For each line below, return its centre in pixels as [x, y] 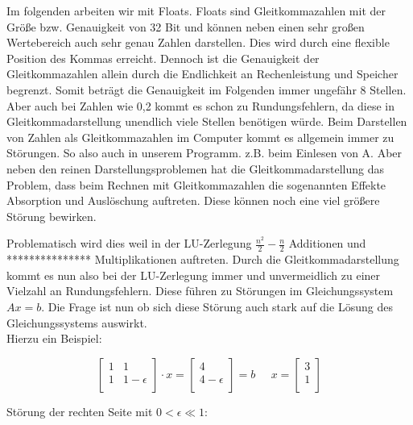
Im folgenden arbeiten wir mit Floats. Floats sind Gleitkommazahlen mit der [196, 10]
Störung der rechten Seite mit [80, 411]
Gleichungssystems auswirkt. [77, 322]
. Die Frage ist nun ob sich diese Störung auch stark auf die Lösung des [217, 306]
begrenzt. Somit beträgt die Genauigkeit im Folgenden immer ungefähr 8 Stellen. [206, 89]
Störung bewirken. [52, 216]
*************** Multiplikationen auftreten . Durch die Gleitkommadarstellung [203, 259]
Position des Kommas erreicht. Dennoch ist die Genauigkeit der [163, 58]
